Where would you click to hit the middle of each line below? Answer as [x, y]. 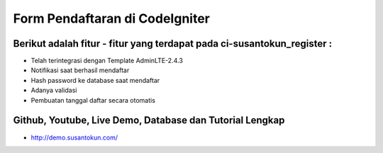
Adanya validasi [54, 90]
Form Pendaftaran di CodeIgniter [112, 18]
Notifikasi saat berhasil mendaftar [80, 70]
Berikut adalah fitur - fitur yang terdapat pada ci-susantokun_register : [173, 44]
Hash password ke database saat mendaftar [95, 80]
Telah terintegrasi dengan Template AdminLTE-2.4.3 [107, 61]
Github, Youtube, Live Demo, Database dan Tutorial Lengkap [149, 120]
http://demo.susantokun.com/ [74, 137]
